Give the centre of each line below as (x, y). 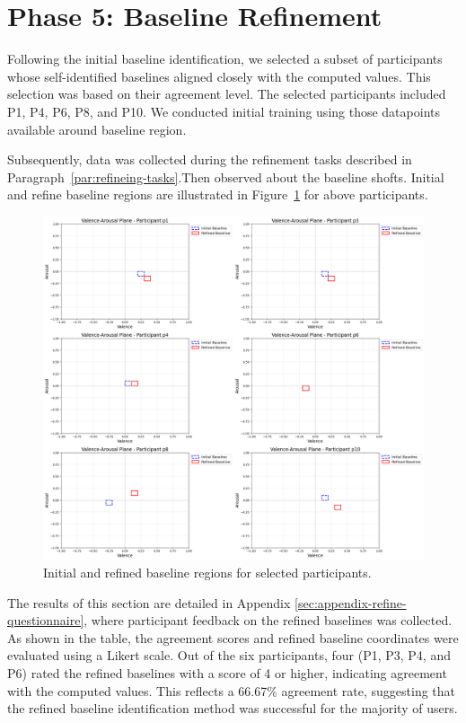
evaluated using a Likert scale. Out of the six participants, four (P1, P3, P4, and (229, 655)
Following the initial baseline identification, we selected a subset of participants (225, 59)
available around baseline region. (97, 129)
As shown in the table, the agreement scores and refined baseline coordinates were (233, 637)
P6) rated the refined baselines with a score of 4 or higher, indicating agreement (227, 673)
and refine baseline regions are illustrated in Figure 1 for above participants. (218, 194)
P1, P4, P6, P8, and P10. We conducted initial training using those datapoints (224, 111)
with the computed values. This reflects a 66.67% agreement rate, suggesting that (231, 690)
